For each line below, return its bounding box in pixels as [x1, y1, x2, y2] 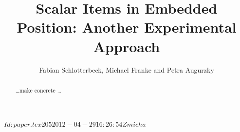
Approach [93, 36, 160, 56]
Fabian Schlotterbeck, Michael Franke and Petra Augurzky [39, 64, 214, 75]
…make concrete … [15, 86, 61, 94]
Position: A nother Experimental [17, 17, 237, 37]
